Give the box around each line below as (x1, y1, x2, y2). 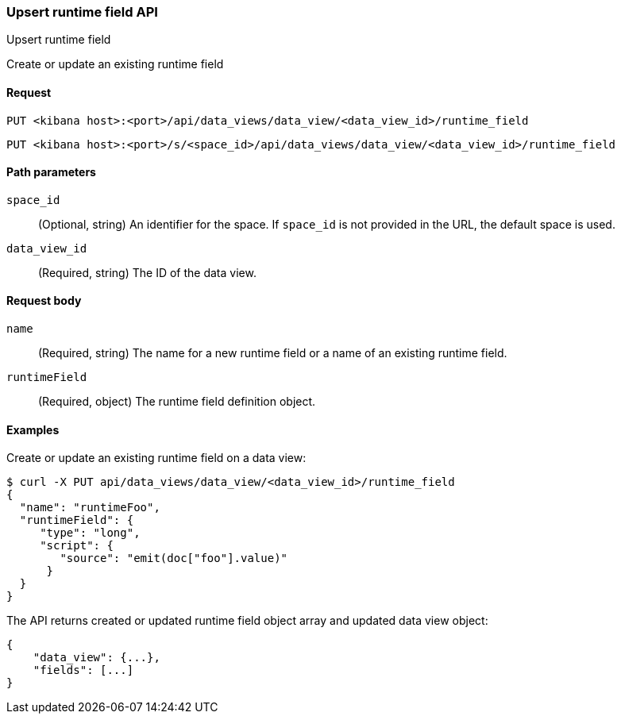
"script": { (40, 539, 114, 553)
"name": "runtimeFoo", (19, 501, 160, 514)
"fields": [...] (33, 664, 134, 677)
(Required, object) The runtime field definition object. (38, 395, 316, 409)
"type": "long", (40, 526, 141, 540)
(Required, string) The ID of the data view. (38, 265, 256, 279)
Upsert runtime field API (6, 4, 158, 20)
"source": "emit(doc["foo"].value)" (60, 552, 288, 565)
